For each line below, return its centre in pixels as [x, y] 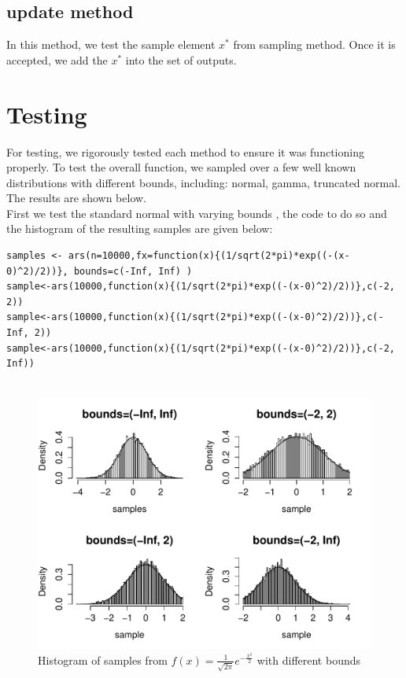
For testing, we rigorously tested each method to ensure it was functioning [185, 151]
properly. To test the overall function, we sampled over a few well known [181, 167]
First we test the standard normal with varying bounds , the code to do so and [197, 213]
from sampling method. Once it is [314, 44]
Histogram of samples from [103, 660]
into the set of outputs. [181, 59]
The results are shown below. [77, 198]
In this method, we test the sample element [111, 44]
